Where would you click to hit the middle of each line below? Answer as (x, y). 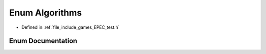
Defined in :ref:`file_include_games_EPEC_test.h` (71, 27)
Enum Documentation (43, 41)
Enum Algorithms (46, 13)
